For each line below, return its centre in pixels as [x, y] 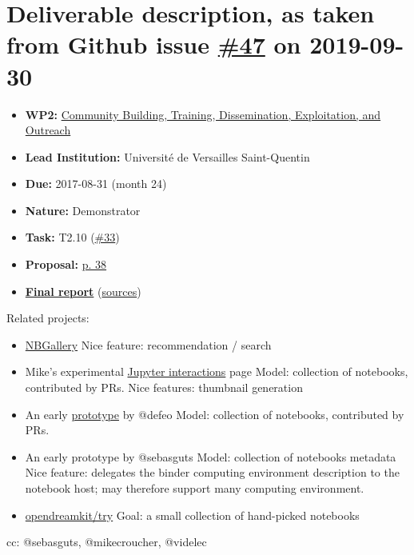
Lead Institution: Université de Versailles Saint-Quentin [167, 156]
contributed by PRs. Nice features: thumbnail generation [164, 387]
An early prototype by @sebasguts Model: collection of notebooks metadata [211, 456]
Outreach [48, 130]
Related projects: [48, 318]
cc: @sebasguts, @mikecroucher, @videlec [107, 542]
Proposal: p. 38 [66, 264]
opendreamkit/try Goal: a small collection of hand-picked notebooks [192, 515]
